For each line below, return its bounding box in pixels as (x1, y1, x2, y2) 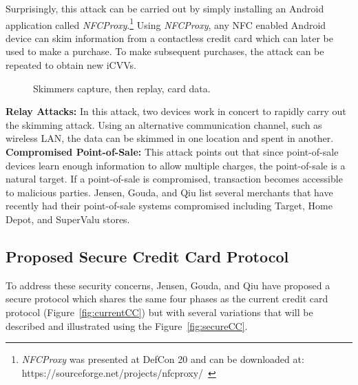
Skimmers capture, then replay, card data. (33, 81, 211, 95)
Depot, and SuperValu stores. (6, 211, 130, 226)
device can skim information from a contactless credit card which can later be (6, 30, 333, 45)
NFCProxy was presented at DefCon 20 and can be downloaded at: (21, 352, 304, 366)
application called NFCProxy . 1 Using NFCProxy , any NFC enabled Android (6, 15, 326, 32)
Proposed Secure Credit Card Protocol (6, 245, 289, 267)
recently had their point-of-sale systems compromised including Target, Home (6, 198, 333, 213)
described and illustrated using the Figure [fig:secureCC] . (6, 318, 248, 333)
